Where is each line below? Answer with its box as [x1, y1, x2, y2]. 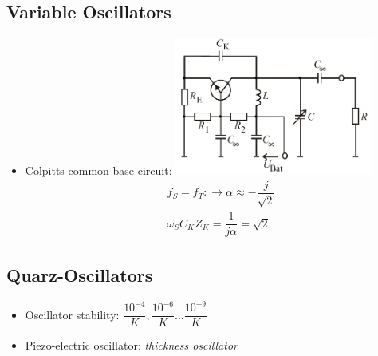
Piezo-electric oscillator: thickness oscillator [25, 337, 238, 354]
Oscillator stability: [25, 306, 120, 322]
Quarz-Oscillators [6, 262, 153, 287]
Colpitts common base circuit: [25, 162, 172, 179]
